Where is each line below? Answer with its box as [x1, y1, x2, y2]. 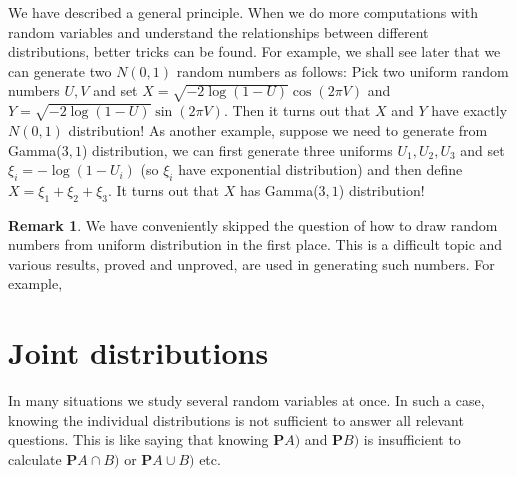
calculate [8, 448, 62, 469]
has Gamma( [239, 179, 319, 200]
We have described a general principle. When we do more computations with [8, 2, 479, 22]
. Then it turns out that [223, 100, 371, 121]
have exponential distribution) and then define [178, 159, 463, 180]
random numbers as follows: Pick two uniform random [176, 60, 509, 81]
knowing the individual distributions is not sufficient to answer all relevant [8, 409, 464, 430]
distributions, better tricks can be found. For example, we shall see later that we [8, 41, 501, 62]
